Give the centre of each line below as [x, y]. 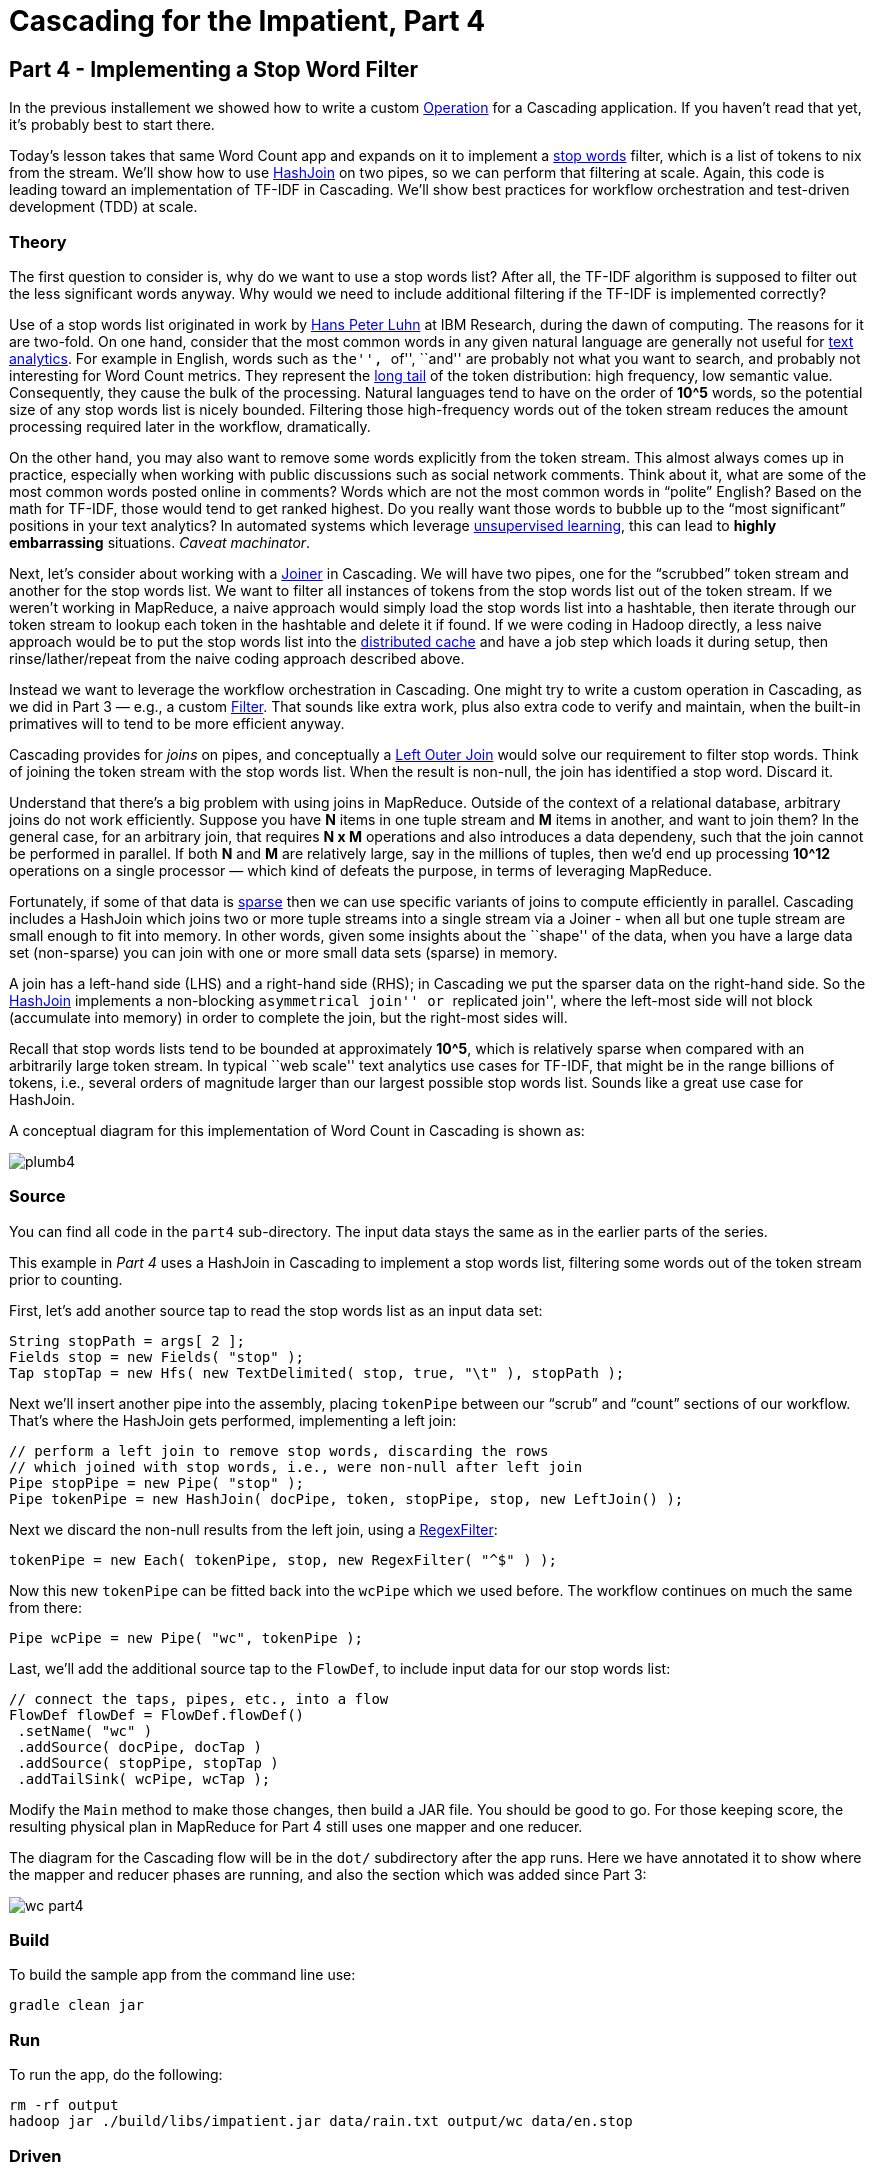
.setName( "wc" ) [85, 1730]
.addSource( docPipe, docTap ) [139, 1746]
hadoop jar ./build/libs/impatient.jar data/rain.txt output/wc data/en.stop [321, 2121]
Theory [38, 241]
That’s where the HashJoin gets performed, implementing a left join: [233, 1420]
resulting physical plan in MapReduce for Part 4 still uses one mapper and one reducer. [296, 1826]
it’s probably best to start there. [112, 125]
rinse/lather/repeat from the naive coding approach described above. [237, 658]
